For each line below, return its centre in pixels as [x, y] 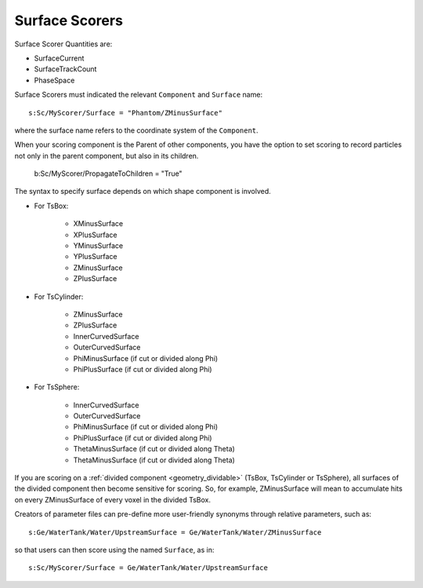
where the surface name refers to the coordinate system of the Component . [136, 130]
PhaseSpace [54, 80]
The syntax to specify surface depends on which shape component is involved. [143, 192]
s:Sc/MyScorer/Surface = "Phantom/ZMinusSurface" [126, 113]
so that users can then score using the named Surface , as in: [114, 550]
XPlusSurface [95, 235]
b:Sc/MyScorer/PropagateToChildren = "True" [108, 173]
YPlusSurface [95, 257]
